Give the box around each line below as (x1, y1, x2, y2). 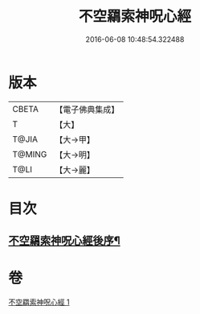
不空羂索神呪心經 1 (8, 297, 70, 307)
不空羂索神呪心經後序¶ (8, 234, 120, 248)
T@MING (12, 148, 47, 159)
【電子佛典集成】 (55, 104, 120, 115)
